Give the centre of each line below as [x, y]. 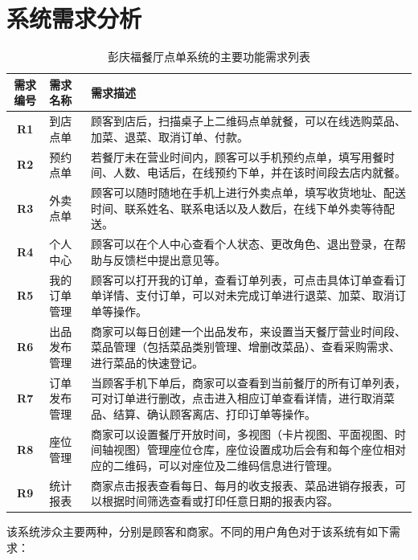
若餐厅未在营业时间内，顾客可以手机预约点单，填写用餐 [237, 156]
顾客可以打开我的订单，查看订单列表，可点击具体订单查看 [242, 279]
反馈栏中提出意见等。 [169, 259]
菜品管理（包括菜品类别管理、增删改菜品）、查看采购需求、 [245, 347]
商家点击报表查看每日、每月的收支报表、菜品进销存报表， [242, 485]
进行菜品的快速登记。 [147, 362]
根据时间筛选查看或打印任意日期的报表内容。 [220, 501]
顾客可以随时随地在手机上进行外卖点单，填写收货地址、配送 [248, 192]
